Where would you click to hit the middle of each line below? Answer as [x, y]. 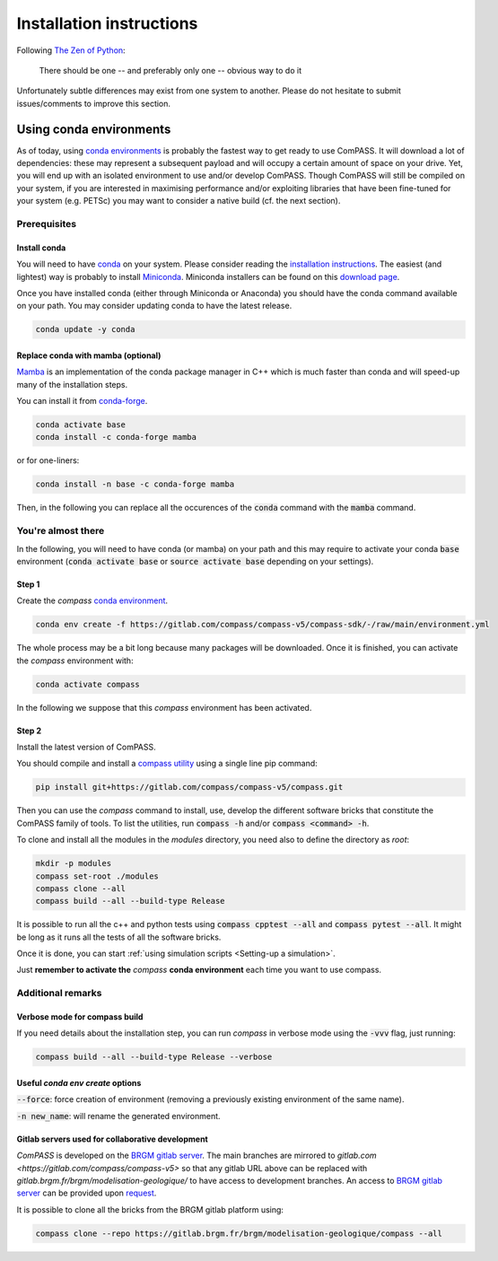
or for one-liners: [48, 460]
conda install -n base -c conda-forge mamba [135, 484]
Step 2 [29, 731]
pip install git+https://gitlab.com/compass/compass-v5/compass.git [189, 787]
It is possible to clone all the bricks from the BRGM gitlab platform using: [150, 1209]
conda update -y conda [85, 329]
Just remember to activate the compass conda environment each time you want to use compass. [199, 970]
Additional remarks [59, 994]
